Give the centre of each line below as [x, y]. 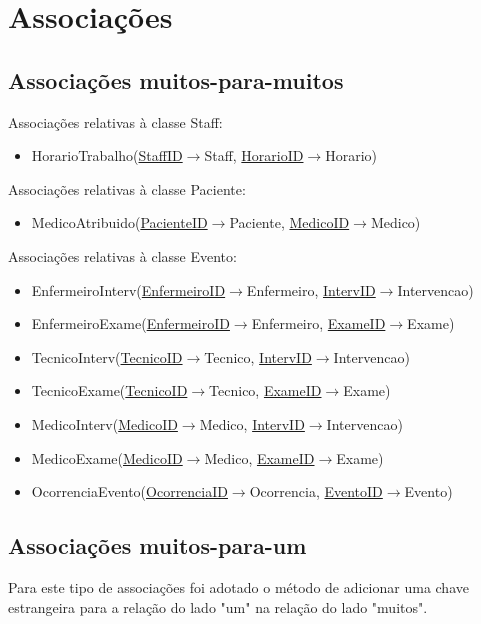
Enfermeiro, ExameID [318, 323]
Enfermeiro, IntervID [311, 289]
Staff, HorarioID [254, 155]
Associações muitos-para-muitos [176, 79]
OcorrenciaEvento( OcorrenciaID [129, 491]
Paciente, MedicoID [289, 222]
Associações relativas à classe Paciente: [127, 188]
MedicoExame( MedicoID [107, 457]
